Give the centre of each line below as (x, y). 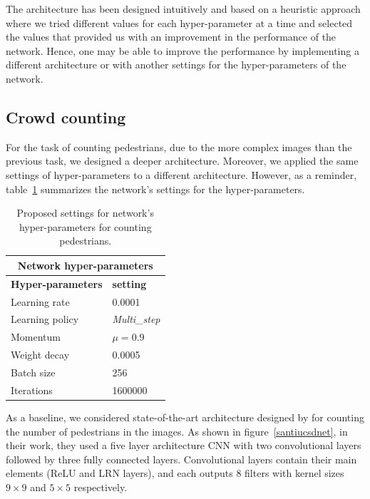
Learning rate (40, 301)
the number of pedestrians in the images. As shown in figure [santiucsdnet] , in (177, 431)
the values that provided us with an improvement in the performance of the (171, 37)
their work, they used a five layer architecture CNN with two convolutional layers (184, 445)
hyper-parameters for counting (85, 226)
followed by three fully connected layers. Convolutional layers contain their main (181, 459)
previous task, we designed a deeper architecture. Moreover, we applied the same (182, 161)
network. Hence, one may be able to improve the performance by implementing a (183, 50)
